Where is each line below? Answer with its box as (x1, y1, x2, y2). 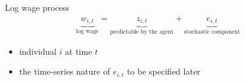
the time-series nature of (19, 65, 110, 78)
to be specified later (126, 65, 201, 78)
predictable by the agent (109, 28, 174, 35)
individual (19, 45, 57, 57)
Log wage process (5, 1, 70, 13)
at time (65, 45, 92, 57)
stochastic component (184, 28, 240, 35)
